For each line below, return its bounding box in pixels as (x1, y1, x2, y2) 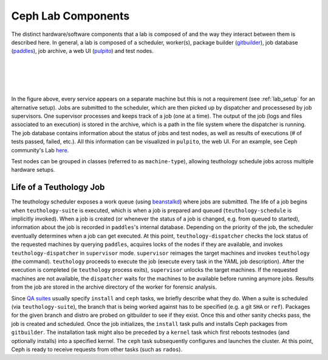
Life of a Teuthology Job (11, 182, 105, 192)
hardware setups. (11, 166, 55, 174)
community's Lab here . (11, 146, 69, 154)
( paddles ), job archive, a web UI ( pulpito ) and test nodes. (11, 48, 154, 55)
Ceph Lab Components (11, 9, 130, 23)
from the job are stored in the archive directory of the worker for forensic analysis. (11, 283, 217, 291)
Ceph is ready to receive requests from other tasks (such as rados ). (11, 345, 182, 353)
